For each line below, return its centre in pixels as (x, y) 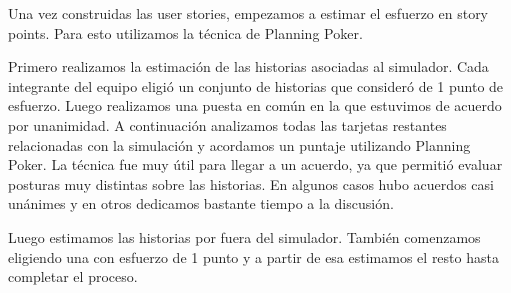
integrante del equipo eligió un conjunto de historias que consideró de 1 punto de (256, 85)
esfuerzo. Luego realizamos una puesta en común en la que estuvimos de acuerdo (255, 105)
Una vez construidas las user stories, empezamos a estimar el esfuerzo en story (248, 13)
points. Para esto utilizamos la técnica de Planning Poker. (185, 32)
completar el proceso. (73, 276)
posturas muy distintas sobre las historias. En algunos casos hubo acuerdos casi (251, 183)
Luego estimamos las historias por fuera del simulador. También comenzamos (244, 236)
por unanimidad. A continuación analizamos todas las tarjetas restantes (227, 124)
